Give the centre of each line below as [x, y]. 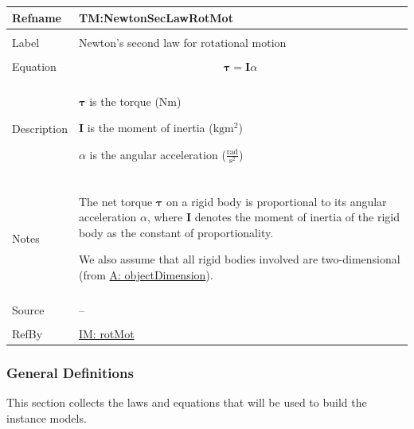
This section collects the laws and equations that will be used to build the [187, 402]
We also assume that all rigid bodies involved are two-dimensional [239, 259]
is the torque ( [124, 101]
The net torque [115, 201]
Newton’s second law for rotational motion [182, 42]
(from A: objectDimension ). [146, 274]
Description [40, 128]
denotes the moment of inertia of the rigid [297, 217]
